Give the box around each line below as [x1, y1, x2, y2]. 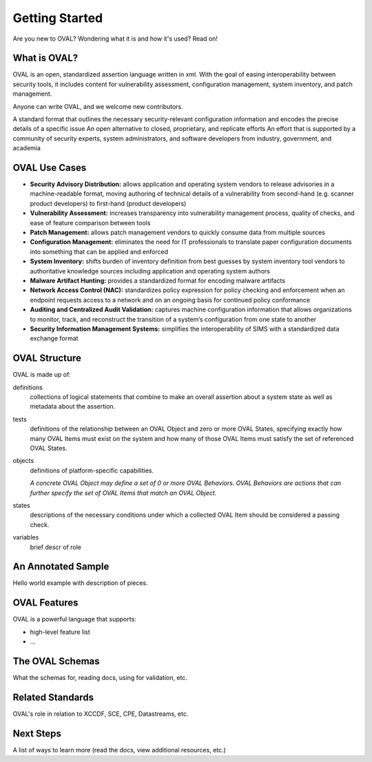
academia [12, 144, 41, 152]
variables [12, 533, 39, 542]
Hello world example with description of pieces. [12, 579, 148, 587]
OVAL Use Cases [12, 162, 87, 174]
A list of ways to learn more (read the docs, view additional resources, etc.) [12, 745, 227, 754]
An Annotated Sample [12, 561, 110, 573]
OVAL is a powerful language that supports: [12, 615, 137, 624]
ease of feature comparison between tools [30, 218, 151, 227]
